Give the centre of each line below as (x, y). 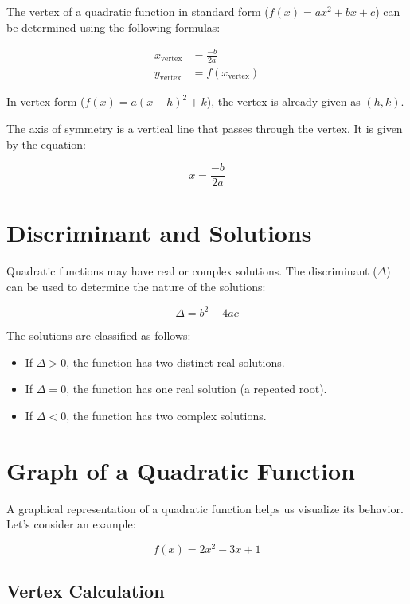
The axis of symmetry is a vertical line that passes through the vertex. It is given (205, 128)
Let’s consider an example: (71, 524)
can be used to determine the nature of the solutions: (136, 286)
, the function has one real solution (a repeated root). (197, 389)
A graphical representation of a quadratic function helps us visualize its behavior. (205, 508)
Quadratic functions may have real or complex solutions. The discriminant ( (192, 271)
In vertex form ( (46, 101)
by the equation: (46, 144)
